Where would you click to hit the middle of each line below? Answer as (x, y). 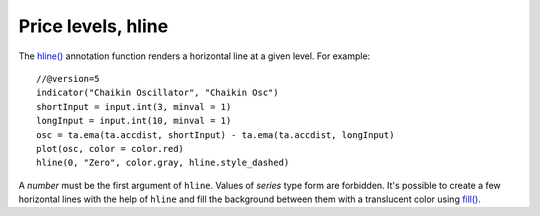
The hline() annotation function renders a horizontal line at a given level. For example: (194, 56)
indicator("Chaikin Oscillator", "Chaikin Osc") (157, 93)
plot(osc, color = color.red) (110, 148)
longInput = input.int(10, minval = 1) (134, 121)
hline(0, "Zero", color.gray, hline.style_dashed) (163, 163)
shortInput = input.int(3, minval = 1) (134, 106)
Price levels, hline (93, 26)
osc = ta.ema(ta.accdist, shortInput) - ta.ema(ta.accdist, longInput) (215, 134)
